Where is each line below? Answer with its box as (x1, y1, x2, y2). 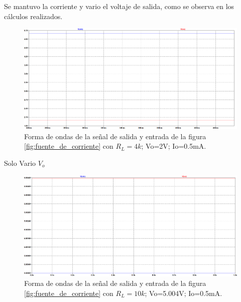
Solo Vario (4, 157, 36, 168)
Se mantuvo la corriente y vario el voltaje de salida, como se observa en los (4, 1, 234, 11)
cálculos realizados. (4, 11, 63, 21)
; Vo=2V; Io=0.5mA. (141, 141, 206, 151)
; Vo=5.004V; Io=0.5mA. (145, 287, 222, 298)
